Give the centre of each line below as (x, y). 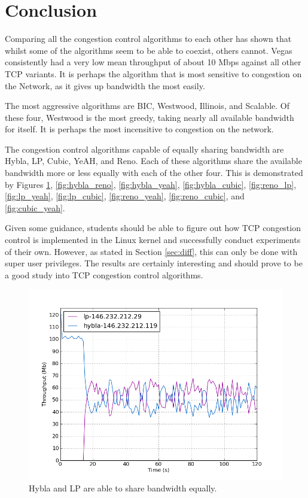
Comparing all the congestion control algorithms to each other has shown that (148, 39)
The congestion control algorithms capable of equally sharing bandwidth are (144, 149)
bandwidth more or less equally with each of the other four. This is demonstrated (154, 173)
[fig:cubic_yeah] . (35, 207)
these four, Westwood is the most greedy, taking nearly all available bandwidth (150, 117)
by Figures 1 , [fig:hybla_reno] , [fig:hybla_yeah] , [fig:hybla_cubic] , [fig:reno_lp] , (151, 184)
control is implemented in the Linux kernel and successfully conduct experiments (153, 240)
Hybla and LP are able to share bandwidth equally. (123, 488)
